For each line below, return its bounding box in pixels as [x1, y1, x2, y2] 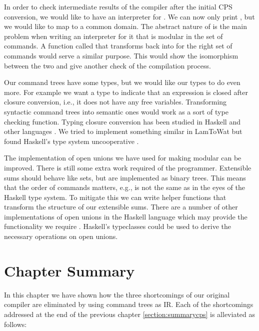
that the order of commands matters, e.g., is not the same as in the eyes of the [4, 182, 245, 192]
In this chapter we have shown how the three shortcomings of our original [4, 289, 230, 299]
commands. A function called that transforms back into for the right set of [4, 40, 232, 51]
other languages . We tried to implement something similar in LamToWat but [4, 126, 242, 136]
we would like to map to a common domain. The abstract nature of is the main [4, 21, 247, 31]
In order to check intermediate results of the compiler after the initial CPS [4, 1, 232, 11]
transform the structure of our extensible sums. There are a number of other [4, 201, 238, 212]
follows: [4, 318, 27, 329]
